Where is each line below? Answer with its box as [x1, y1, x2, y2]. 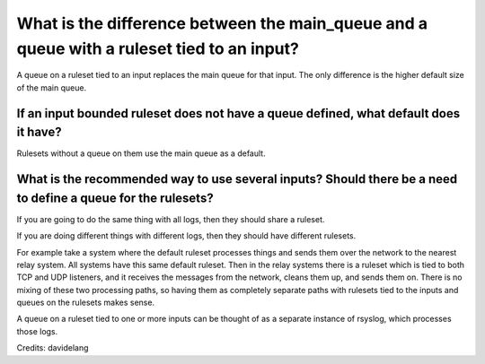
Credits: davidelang [16, 342, 89, 353]
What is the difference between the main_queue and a [16, 13, 428, 33]
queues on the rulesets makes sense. [16, 297, 155, 308]
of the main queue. [16, 82, 87, 93]
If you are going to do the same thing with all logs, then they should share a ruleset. [16, 213, 325, 224]
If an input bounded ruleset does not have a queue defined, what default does [16, 106, 461, 121]
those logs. [16, 325, 58, 336]
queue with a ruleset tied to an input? [16, 39, 300, 58]
